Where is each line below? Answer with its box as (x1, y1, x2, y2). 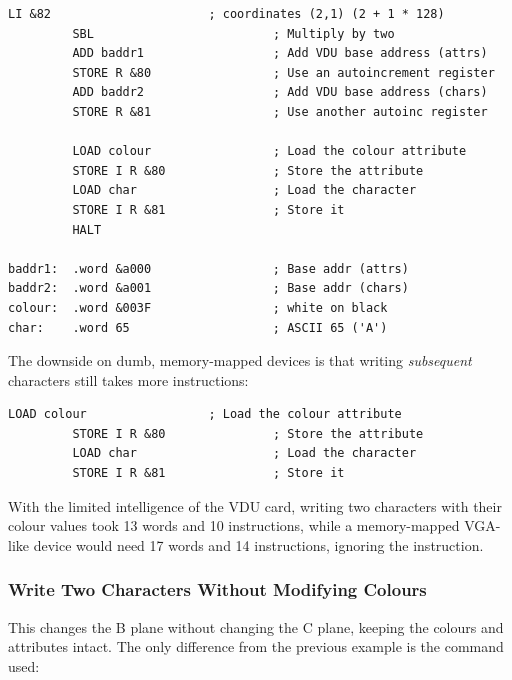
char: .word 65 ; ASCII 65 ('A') (8, 320, 388, 335)
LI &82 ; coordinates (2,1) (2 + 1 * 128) (8, 7, 445, 21)
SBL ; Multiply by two (72, 26, 395, 41)
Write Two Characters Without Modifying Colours (8, 577, 427, 602)
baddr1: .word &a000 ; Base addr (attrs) (8, 261, 409, 276)
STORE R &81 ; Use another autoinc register (72, 104, 488, 119)
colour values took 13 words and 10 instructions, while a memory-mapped (8, 515, 460, 536)
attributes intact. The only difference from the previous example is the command (8, 636, 504, 657)
